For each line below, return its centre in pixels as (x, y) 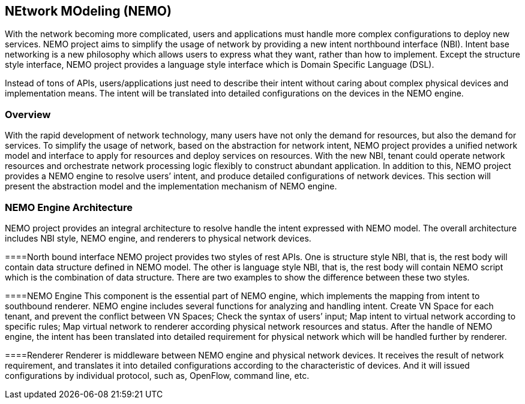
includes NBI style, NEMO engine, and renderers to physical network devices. (158, 238)
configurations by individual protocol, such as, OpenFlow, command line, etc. (157, 375)
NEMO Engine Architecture (69, 207)
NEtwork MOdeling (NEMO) (88, 11)
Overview (28, 114)
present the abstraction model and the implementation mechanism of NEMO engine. (171, 186)
